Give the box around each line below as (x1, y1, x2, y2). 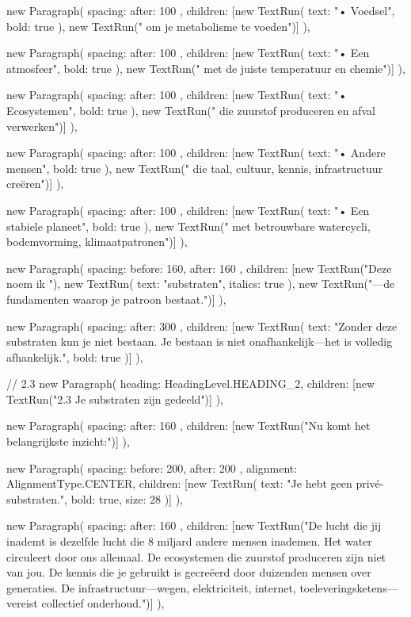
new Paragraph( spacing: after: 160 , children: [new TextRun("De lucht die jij (6, 517, 382, 534)
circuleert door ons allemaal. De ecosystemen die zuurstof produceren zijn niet (6, 548, 386, 565)
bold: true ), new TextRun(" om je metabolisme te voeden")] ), (6, 17, 310, 34)
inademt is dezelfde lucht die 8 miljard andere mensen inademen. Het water (6, 533, 372, 550)
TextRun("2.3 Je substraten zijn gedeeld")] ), (6, 390, 223, 407)
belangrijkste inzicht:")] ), (6, 433, 130, 450)
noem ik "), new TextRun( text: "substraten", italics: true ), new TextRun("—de (6, 275, 395, 292)
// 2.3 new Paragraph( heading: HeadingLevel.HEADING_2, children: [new (6, 375, 375, 392)
